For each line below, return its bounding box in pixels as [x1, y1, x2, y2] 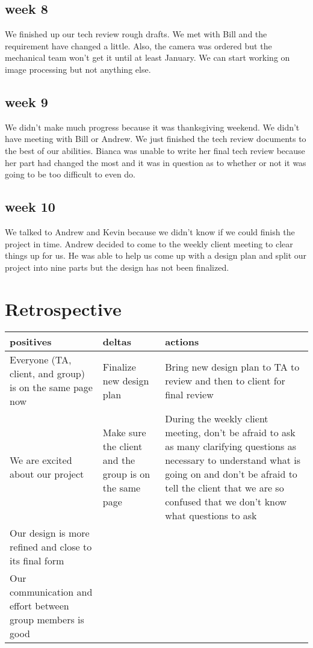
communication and [10, 585, 93, 599]
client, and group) [10, 366, 85, 381]
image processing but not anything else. [5, 63, 151, 75]
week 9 [5, 92, 48, 111]
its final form [10, 554, 64, 568]
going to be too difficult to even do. [5, 168, 135, 181]
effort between [10, 599, 69, 613]
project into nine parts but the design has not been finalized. [5, 261, 229, 273]
